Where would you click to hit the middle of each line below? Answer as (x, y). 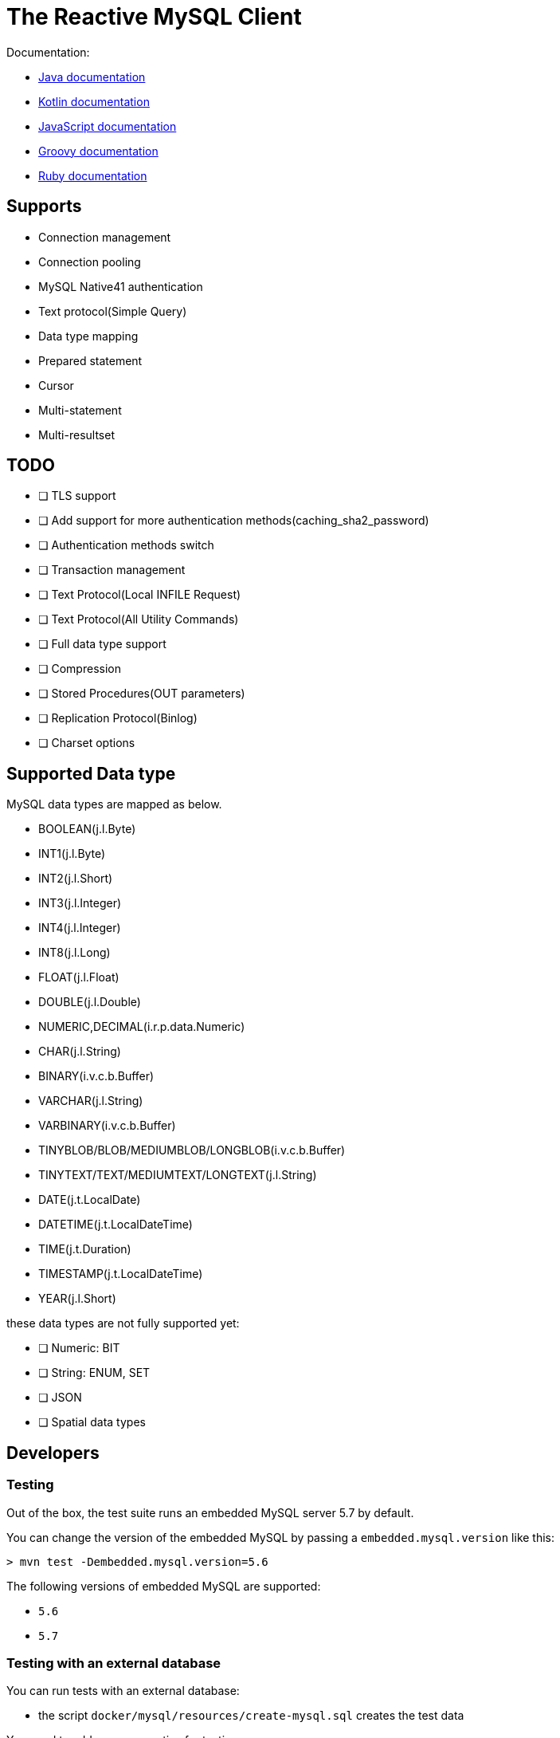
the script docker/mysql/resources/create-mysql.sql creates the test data (251, 1716)
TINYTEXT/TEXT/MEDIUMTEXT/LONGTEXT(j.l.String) (178, 1175)
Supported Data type (91, 773)
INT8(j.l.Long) (74, 953)
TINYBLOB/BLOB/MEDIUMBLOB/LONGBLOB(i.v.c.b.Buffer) (192, 1150)
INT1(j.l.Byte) (72, 854)
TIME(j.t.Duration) (85, 1249)
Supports (44, 206)
